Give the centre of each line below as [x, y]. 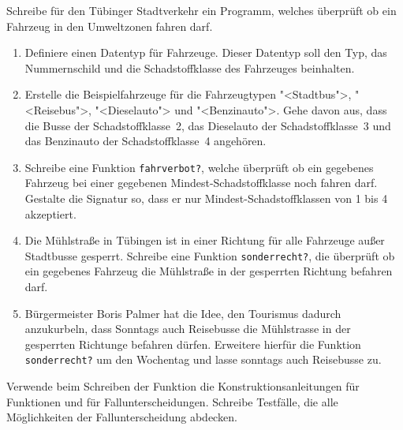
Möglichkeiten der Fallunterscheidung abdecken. [122, 417]
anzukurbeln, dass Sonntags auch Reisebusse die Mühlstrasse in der [188, 329]
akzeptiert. [50, 213]
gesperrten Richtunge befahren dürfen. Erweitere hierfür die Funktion [193, 344]
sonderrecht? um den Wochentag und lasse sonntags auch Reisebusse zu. [203, 359]
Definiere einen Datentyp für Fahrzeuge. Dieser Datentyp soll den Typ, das [206, 52]
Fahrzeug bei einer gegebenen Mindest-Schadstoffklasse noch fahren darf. [201, 183]
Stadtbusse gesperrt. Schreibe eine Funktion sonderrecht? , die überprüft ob [210, 255]
